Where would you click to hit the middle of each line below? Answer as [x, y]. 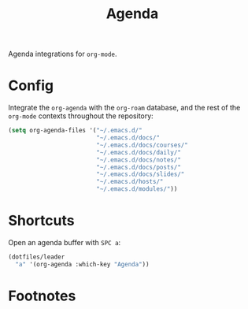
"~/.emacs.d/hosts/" [130, 182]
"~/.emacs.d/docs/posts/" [138, 167]
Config [31, 86]
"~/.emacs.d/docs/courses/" [142, 145]
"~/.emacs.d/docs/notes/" [138, 160]
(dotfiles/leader [37, 257]
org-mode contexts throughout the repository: [81, 116]
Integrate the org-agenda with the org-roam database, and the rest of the [124, 108]
